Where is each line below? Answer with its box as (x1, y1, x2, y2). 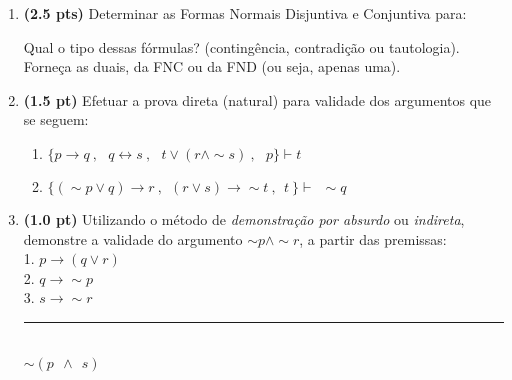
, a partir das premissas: (299, 228, 447, 249)
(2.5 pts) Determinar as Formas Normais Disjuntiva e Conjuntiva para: (23, 3, 467, 23)
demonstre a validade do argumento (23, 228, 243, 249)
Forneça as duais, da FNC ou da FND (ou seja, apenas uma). (23, 56, 401, 77)
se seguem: (23, 109, 89, 130)
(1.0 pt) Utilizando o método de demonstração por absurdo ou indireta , (23, 208, 465, 229)
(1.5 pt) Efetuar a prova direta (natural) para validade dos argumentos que (23, 89, 492, 110)
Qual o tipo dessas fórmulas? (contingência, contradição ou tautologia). (23, 36, 460, 57)
